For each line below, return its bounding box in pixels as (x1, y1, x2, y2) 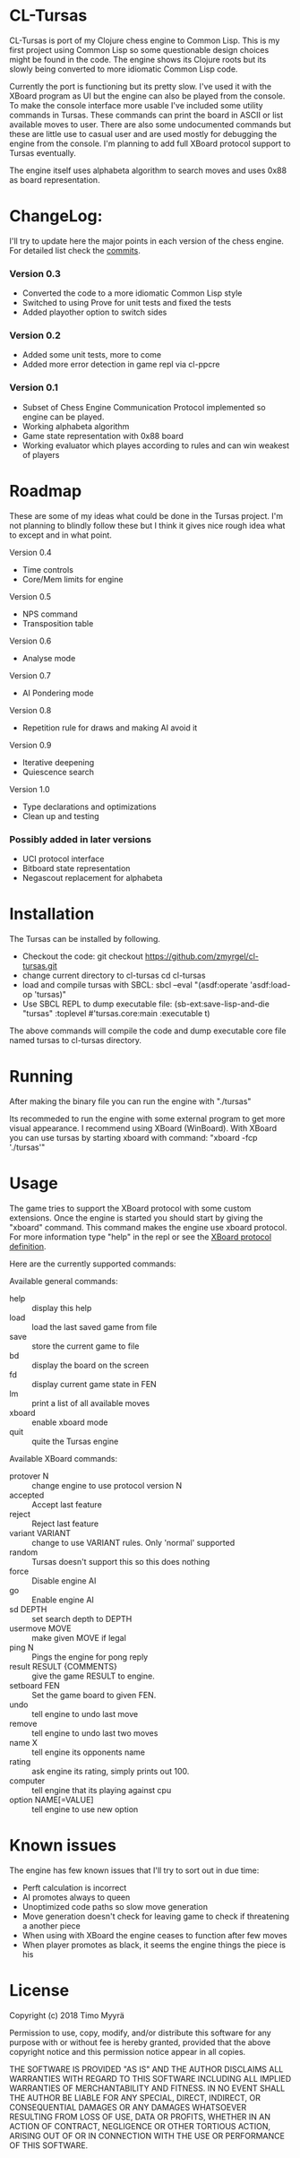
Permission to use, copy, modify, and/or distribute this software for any (9, 2027, 271, 2038)
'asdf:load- (250, 979, 291, 990)
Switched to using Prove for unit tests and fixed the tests (21, 298, 232, 308)
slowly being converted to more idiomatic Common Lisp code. (9, 64, 238, 74)
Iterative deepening (21, 756, 95, 767)
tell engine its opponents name (31, 1747, 146, 1757)
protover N (9, 1471, 49, 1481)
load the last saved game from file (31, 1321, 158, 1332)
